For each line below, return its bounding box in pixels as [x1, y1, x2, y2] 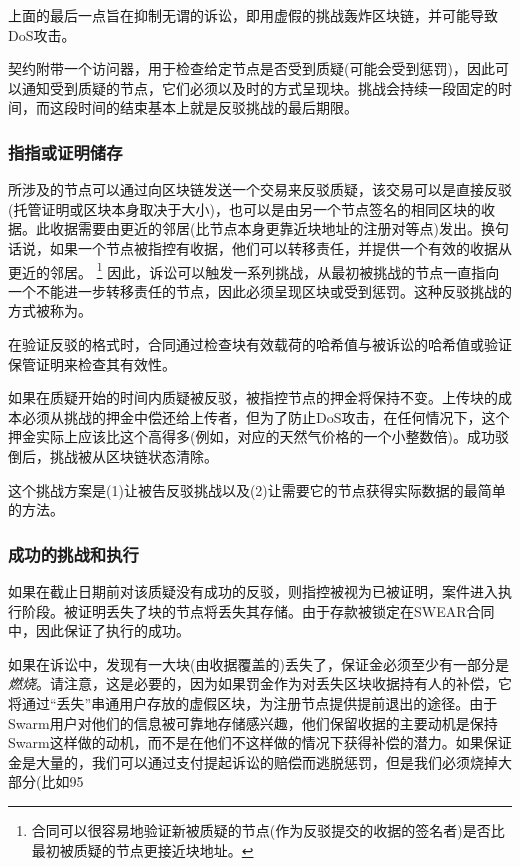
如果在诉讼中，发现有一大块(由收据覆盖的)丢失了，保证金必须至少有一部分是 [8, 653, 509, 674]
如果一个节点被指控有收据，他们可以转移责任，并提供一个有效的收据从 [49, 237, 512, 258]
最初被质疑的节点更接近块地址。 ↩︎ [31, 839, 254, 860]
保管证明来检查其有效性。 [8, 353, 176, 374]
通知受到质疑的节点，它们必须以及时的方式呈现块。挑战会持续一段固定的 [21, 77, 498, 98]
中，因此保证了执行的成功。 [8, 620, 190, 641]
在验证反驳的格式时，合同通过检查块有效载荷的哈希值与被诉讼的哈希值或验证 [8, 334, 512, 354]
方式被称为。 [8, 300, 92, 321]
